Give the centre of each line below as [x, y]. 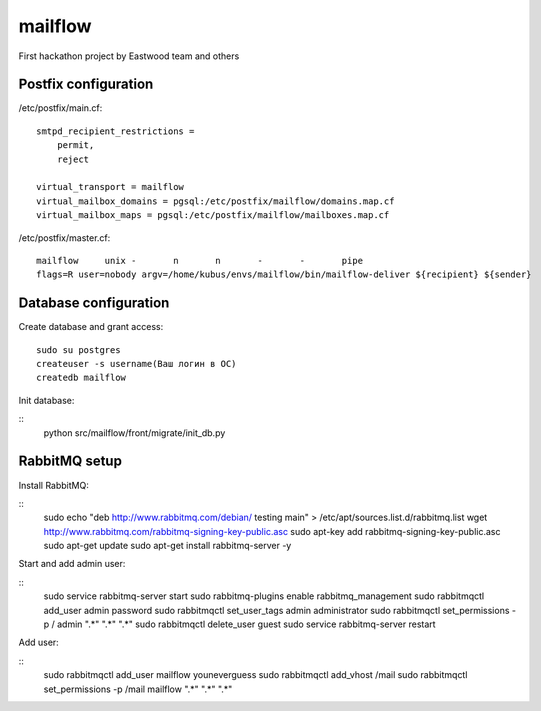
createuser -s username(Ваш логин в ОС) [136, 364]
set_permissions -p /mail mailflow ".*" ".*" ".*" [138, 689]
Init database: [46, 400]
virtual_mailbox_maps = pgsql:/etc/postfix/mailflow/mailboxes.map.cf [213, 215]
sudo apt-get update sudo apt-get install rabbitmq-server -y [167, 546]
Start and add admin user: [72, 564]
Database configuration [94, 303]
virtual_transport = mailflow [110, 187]
